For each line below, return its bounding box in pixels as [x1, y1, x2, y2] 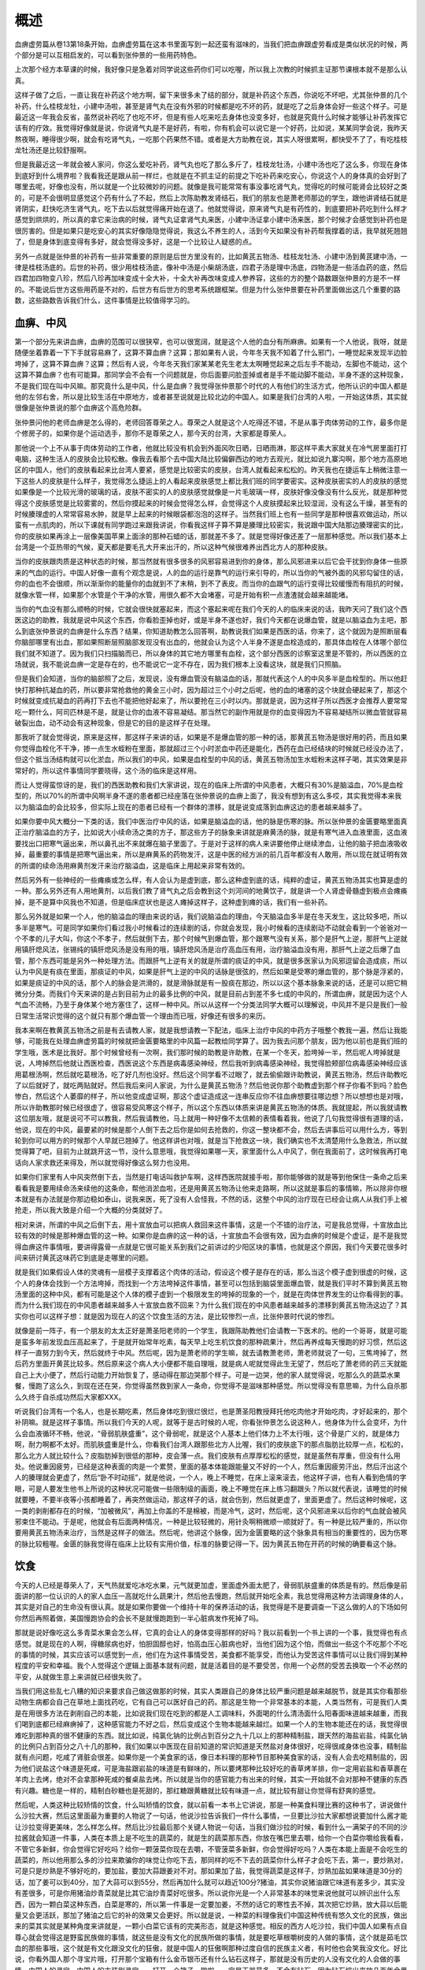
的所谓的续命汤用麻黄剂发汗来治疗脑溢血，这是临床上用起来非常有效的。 [14, 860, 249, 870]
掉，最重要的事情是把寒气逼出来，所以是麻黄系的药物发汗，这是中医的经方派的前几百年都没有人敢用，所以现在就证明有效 [14, 849, 408, 859]
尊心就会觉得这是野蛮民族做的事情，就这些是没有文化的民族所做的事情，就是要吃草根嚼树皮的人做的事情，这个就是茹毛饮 [14, 1932, 408, 1942]
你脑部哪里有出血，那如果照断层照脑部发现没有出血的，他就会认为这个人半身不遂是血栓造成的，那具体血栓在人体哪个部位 [14, 637, 408, 647]
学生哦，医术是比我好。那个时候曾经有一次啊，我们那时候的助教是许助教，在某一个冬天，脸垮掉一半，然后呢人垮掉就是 [14, 1047, 401, 1057]
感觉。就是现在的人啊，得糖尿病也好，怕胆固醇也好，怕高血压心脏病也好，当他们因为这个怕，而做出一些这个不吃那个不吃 [14, 1639, 408, 1648]
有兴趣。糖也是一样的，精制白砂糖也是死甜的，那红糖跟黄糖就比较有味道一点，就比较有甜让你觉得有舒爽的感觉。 [14, 1786, 380, 1795]
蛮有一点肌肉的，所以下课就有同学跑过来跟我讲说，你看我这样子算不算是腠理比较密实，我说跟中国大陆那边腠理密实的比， [14, 520, 408, 530]
